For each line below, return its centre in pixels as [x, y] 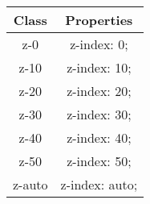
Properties [99, 20]
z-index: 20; [99, 91]
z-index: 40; [99, 137]
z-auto [30, 184]
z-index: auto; [99, 184]
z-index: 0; [99, 44]
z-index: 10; [99, 67]
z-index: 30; [99, 114]
